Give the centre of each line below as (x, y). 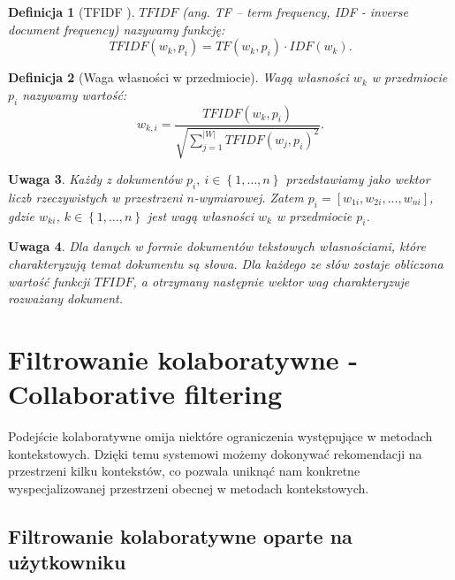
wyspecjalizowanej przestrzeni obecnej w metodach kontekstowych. (189, 488)
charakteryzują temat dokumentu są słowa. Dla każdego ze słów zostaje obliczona (226, 263)
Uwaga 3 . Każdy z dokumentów (95, 179)
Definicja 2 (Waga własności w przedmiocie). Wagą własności (178, 77)
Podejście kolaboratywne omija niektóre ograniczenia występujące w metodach (220, 436)
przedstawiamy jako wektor (358, 179)
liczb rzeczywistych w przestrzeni (95, 197)
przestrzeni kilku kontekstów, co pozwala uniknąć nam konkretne (184, 471)
